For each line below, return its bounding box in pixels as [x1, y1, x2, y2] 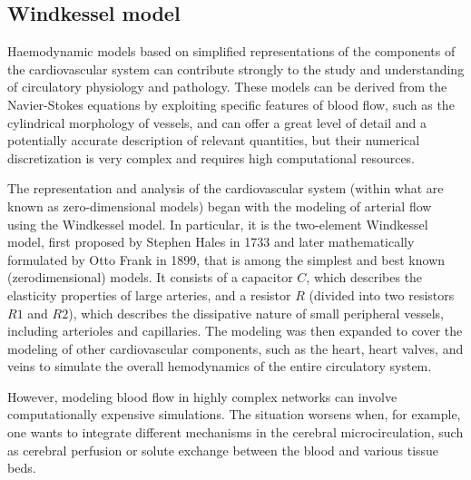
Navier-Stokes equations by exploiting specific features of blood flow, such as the [7, 94, 455, 113]
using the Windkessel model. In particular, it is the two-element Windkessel [7, 214, 428, 233]
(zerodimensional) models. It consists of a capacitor [7, 268, 293, 287]
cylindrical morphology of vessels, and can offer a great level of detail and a [7, 113, 427, 132]
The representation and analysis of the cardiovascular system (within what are [7, 179, 444, 198]
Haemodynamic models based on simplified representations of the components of [7, 42, 456, 61]
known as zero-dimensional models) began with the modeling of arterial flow [7, 196, 432, 215]
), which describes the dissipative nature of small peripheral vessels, [68, 303, 444, 322]
